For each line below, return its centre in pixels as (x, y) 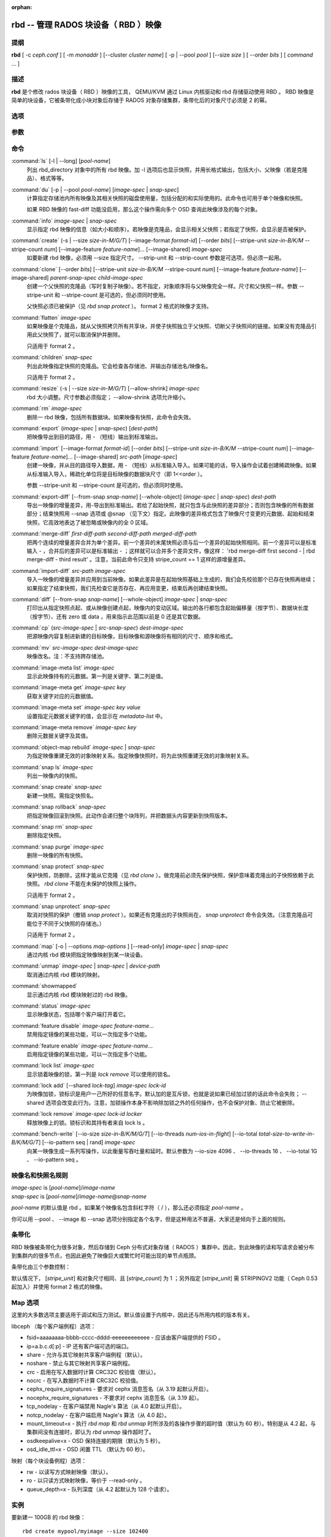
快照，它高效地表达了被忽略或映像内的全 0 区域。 (89, 522)
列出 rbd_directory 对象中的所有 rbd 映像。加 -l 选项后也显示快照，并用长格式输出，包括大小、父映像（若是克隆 (167, 170)
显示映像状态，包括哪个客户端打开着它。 (78, 1014)
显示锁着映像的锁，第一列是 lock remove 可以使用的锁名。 (100, 1074)
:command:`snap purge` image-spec (58, 847)
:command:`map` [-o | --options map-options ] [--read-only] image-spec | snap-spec (120, 946)
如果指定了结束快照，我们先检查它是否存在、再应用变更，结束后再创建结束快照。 (129, 588)
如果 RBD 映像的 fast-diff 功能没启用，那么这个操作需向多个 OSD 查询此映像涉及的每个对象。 (144, 210)
